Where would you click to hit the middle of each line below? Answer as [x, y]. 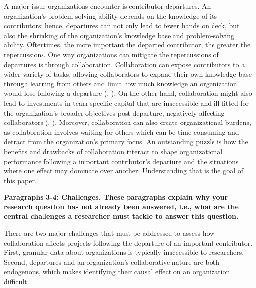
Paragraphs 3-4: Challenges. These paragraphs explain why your [116, 197]
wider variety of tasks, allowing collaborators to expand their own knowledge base [128, 74]
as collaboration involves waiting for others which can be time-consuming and [122, 132]
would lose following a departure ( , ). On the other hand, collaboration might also [128, 93]
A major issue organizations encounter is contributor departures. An [107, 6]
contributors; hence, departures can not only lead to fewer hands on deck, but [122, 25]
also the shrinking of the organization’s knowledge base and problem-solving [119, 35]
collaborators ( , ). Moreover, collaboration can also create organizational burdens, [128, 122]
